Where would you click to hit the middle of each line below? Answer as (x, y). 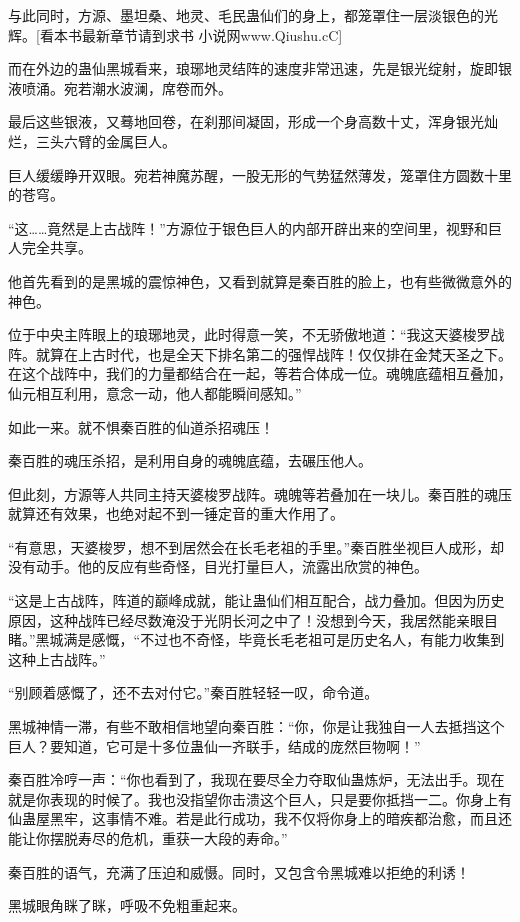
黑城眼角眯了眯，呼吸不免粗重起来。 (127, 905)
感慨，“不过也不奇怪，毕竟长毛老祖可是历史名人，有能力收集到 (298, 639)
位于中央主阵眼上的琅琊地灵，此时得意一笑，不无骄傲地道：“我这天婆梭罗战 (256, 334)
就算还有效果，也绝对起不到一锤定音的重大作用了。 (176, 513)
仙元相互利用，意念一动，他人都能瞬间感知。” (155, 392)
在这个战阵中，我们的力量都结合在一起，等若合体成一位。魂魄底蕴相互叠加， (260, 373)
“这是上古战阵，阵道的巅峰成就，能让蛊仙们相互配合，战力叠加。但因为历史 (256, 600)
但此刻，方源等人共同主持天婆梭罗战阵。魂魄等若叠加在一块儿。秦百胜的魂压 (260, 493)
